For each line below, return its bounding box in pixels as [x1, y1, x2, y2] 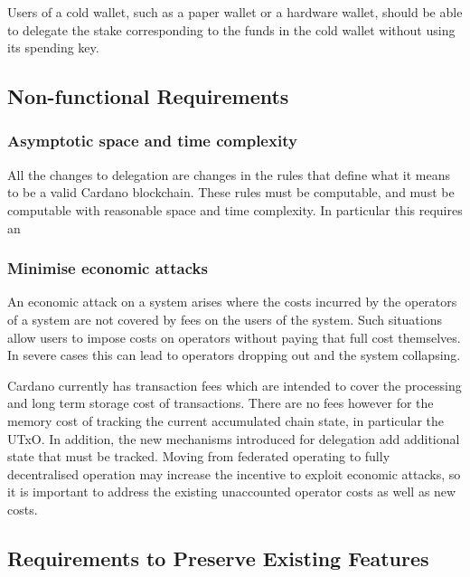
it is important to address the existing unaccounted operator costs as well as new [7, 482, 456, 501]
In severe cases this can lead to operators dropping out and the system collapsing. [7, 345, 461, 364]
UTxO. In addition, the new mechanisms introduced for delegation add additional [7, 429, 460, 448]
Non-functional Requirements [7, 82, 289, 110]
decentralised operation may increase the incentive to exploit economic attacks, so [7, 464, 461, 483]
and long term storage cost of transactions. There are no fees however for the [7, 393, 434, 412]
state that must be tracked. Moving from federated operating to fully [7, 447, 390, 466]
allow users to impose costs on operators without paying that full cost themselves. [7, 327, 461, 346]
